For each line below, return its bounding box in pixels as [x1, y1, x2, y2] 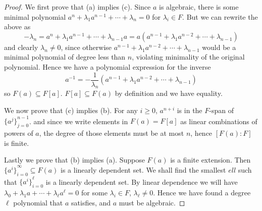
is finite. [4, 137, 29, 148]
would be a [202, 41, 236, 52]
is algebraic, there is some [159, 2, 239, 12]
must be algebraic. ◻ [119, 197, 185, 207]
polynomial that [13, 197, 63, 207]
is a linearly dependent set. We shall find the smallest [61, 164, 226, 175]
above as [4, 21, 31, 32]
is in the [177, 105, 202, 116]
